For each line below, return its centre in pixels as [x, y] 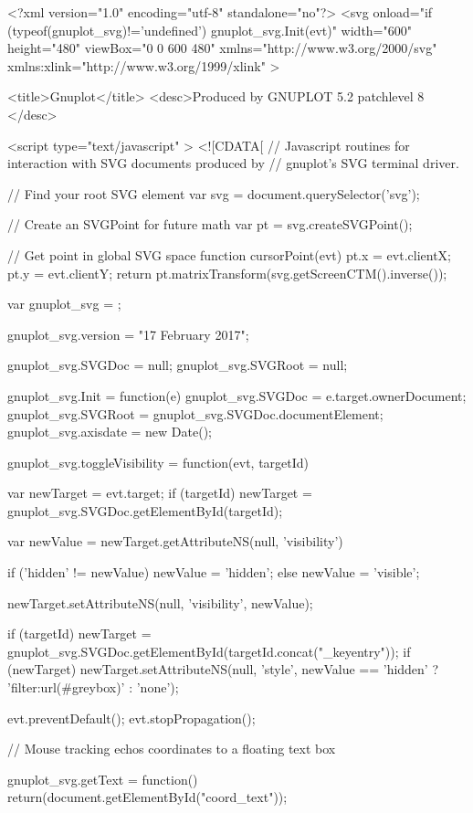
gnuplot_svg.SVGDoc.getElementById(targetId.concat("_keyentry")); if [209, 651]
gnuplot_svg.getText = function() [103, 779]
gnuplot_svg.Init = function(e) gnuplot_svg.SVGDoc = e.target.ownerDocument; [237, 395]
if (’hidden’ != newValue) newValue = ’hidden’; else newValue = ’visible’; [214, 572]
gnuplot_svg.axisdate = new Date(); [110, 432]
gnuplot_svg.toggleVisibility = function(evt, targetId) [158, 462]
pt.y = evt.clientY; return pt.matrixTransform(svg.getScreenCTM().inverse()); [227, 273]
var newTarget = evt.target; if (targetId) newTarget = [160, 493]
